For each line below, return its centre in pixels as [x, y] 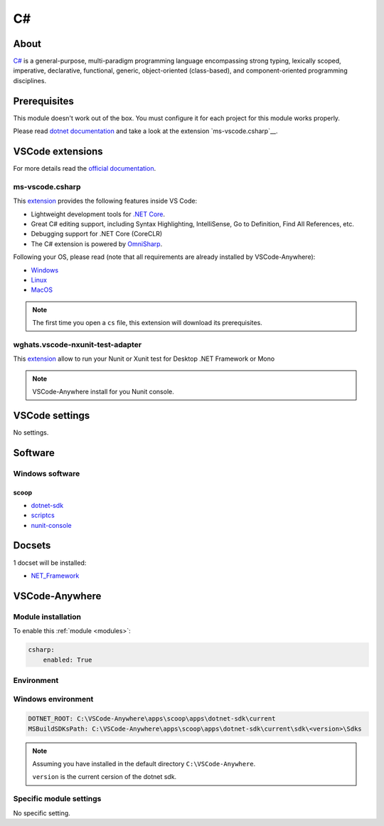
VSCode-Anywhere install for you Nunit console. [103, 392]
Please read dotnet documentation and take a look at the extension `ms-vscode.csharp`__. [145, 131]
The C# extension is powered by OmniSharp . [97, 244]
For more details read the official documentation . [85, 169]
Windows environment [53, 699]
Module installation [47, 617]
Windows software [47, 473]
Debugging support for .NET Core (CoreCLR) [97, 234]
